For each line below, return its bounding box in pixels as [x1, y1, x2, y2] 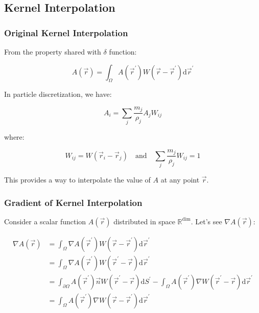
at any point [160, 174, 200, 185]
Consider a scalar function [4, 216, 86, 226]
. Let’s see [191, 216, 222, 226]
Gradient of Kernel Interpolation [4, 196, 143, 208]
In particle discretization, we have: [4, 89, 112, 99]
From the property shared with [4, 46, 101, 57]
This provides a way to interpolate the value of [4, 174, 151, 185]
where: [4, 132, 25, 142]
